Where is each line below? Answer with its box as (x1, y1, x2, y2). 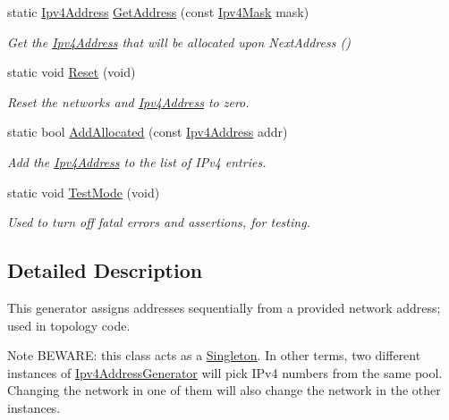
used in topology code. (7, 315, 131, 334)
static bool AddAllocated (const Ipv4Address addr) (7, 122, 288, 141)
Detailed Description (7, 256, 203, 284)
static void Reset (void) (7, 63, 136, 81)
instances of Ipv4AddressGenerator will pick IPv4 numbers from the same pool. (7, 363, 443, 382)
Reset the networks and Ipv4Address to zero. (7, 92, 250, 111)
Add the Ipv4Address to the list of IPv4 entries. (7, 152, 267, 171)
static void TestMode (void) (7, 182, 160, 201)
